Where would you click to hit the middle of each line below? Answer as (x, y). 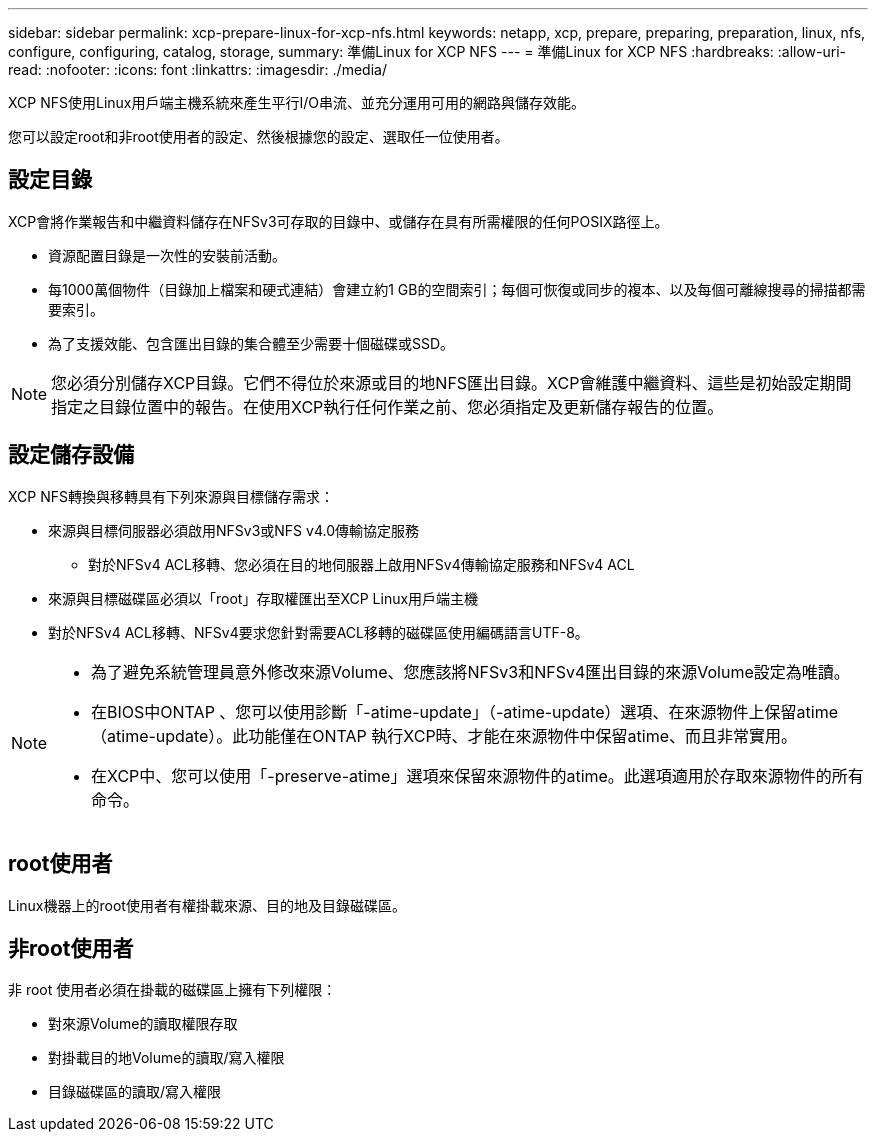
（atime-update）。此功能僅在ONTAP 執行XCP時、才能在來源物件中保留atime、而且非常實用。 (444, 735)
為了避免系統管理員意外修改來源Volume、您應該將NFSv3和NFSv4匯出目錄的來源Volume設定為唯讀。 (470, 671)
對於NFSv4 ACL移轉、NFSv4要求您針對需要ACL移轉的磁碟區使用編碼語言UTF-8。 (318, 632)
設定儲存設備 (71, 455)
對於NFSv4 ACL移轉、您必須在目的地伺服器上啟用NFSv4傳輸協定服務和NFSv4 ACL (361, 564)
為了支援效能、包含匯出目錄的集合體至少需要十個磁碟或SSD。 (251, 343)
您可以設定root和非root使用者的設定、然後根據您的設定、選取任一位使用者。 (258, 136)
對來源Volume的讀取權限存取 (143, 1024)
